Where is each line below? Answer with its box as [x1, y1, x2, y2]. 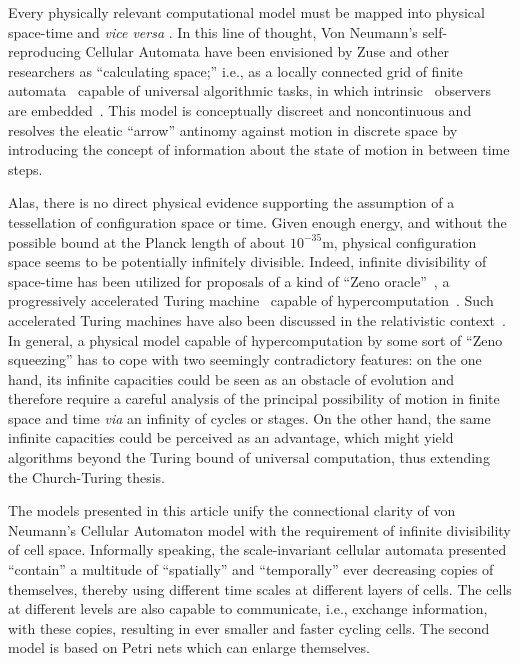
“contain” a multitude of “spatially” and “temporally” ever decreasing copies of [8, 559, 494, 580]
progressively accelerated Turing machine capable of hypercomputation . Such [8, 290, 494, 311]
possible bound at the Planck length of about [8, 231, 286, 252]
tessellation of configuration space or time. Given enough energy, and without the [8, 211, 507, 232]
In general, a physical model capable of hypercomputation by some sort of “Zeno [8, 329, 503, 350]
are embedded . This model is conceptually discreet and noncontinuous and [8, 99, 472, 120]
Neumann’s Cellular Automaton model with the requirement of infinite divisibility [8, 519, 511, 540]
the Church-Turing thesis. [8, 466, 165, 487]
